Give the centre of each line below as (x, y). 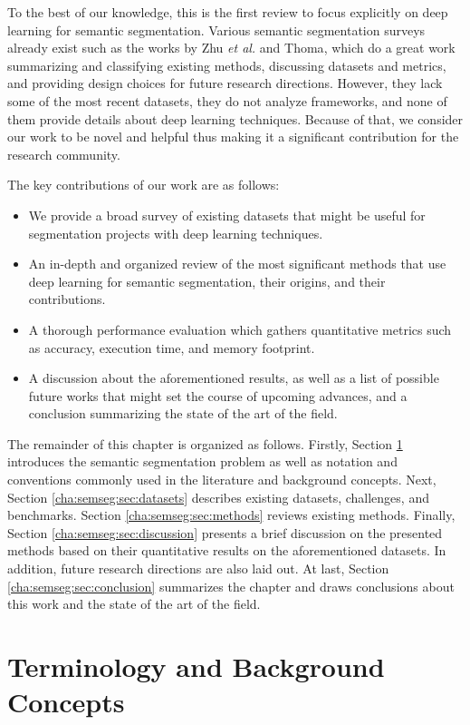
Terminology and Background (196, 666)
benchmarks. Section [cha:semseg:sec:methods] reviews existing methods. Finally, (231, 515)
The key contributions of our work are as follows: (144, 185)
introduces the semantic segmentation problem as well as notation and (202, 461)
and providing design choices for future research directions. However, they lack (225, 83)
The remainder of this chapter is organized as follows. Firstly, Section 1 (205, 443)
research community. (64, 154)
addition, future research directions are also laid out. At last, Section (198, 568)
